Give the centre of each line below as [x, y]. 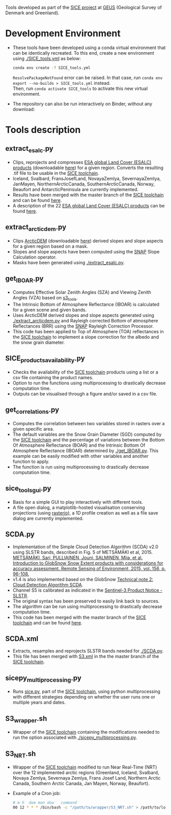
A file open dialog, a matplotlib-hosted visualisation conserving [79, 507]
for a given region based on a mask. [50, 246]
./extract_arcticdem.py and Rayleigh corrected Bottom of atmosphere [85, 320]
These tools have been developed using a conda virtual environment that [89, 48]
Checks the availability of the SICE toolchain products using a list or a [85, 372]
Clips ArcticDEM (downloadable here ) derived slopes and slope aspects [88, 241]
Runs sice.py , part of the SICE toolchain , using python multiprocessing [86, 691]
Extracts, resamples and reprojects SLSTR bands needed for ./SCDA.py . [88, 651]
